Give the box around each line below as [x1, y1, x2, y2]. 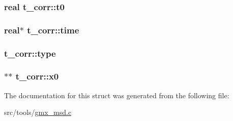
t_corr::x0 [15, 70, 59, 83]
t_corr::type [4, 47, 56, 59]
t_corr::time [27, 23, 79, 36]
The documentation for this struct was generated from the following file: [4, 90, 229, 100]
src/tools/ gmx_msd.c [4, 107, 72, 117]
